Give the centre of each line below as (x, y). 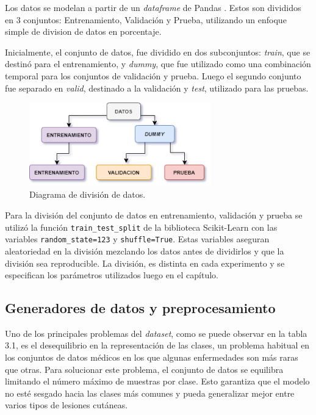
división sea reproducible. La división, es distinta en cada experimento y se (145, 263)
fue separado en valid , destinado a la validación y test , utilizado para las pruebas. (157, 88)
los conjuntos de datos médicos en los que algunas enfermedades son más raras (152, 357)
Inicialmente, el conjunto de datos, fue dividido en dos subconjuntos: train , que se (158, 52)
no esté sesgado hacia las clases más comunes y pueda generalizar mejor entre (150, 393)
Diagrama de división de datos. (88, 194)
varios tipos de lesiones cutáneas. (66, 405)
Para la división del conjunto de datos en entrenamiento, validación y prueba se (154, 215)
